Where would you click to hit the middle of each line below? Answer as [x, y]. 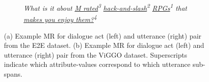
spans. [13, 73]
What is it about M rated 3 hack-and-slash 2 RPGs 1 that [105, 7]
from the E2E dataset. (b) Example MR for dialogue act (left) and [104, 45]
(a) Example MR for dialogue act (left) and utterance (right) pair [103, 35]
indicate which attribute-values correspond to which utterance [97, 64]
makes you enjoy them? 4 [60, 18]
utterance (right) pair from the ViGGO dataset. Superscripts [96, 54]
